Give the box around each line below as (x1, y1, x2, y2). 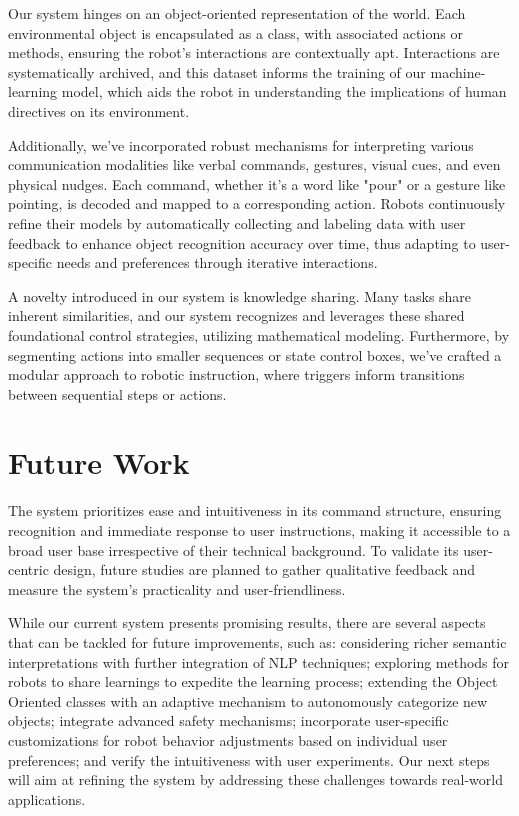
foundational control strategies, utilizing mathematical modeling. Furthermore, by (8, 324, 510, 345)
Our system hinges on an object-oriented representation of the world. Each (8, 3, 466, 23)
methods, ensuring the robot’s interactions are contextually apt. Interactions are (8, 42, 500, 63)
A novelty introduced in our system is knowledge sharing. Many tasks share (8, 285, 472, 306)
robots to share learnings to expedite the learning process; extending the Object (8, 671, 498, 692)
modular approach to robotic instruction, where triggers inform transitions (8, 364, 465, 385)
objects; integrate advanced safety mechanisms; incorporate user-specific (8, 710, 449, 731)
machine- (430, 61, 486, 82)
